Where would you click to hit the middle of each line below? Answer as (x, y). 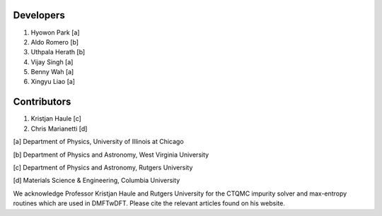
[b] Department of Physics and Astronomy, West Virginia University (111, 155)
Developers (39, 15)
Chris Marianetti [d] (59, 128)
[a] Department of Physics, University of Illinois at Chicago (98, 142)
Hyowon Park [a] (56, 32)
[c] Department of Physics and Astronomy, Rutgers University (103, 167)
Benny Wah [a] (52, 72)
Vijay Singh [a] (52, 62)
